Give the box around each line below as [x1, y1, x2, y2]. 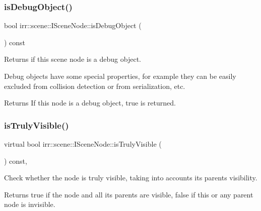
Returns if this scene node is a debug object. [4, 54, 141, 64]
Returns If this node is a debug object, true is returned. [4, 97, 176, 108]
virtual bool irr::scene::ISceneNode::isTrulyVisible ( [4, 139, 162, 149]
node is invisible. [4, 199, 55, 209]
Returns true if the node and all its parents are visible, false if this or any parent [4, 189, 253, 199]
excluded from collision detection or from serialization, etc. [4, 80, 185, 91]
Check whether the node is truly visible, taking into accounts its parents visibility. [4, 172, 257, 183]
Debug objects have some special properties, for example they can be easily [4, 71, 236, 81]
